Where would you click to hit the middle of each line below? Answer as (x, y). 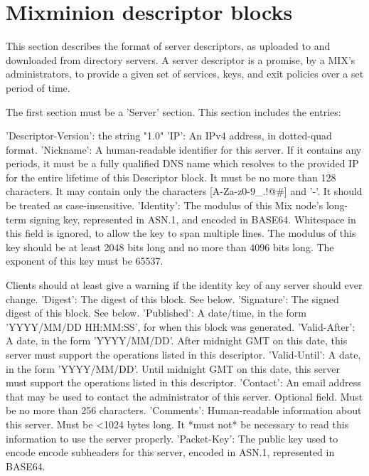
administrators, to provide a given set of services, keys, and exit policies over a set (185, 74)
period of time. (38, 87)
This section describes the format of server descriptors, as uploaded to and (168, 46)
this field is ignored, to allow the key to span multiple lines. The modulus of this (181, 233)
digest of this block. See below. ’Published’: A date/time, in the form (156, 313)
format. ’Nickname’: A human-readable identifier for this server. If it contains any (184, 149)
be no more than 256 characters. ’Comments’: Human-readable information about (184, 410)
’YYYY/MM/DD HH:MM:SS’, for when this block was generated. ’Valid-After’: (181, 326)
